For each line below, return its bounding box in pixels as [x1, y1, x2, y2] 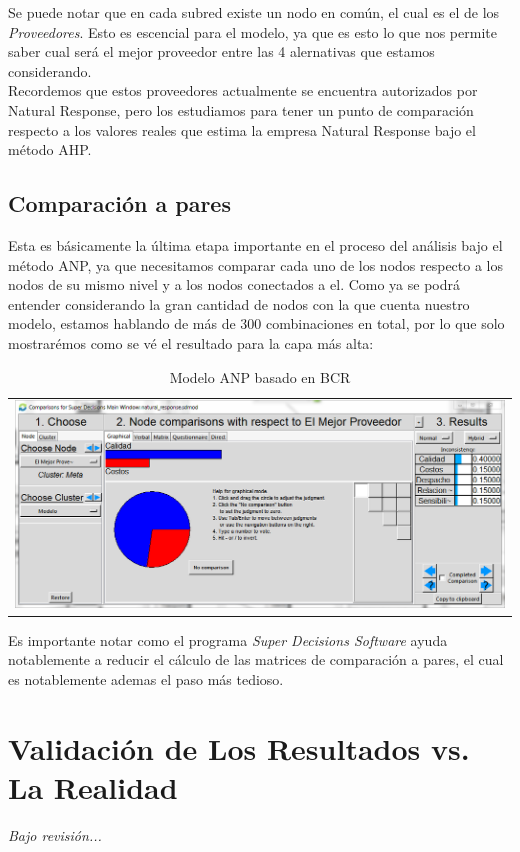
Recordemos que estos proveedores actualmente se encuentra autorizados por [8, 80, 478, 101]
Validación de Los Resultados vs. [8, 727, 470, 768]
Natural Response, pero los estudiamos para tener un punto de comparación [8, 99, 474, 120]
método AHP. [8, 139, 92, 160]
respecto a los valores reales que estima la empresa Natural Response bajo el [8, 119, 476, 140]
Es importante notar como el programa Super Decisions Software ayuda [8, 629, 448, 650]
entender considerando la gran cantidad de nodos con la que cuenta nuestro [8, 293, 470, 314]
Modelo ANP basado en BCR [169, 366, 351, 387]
